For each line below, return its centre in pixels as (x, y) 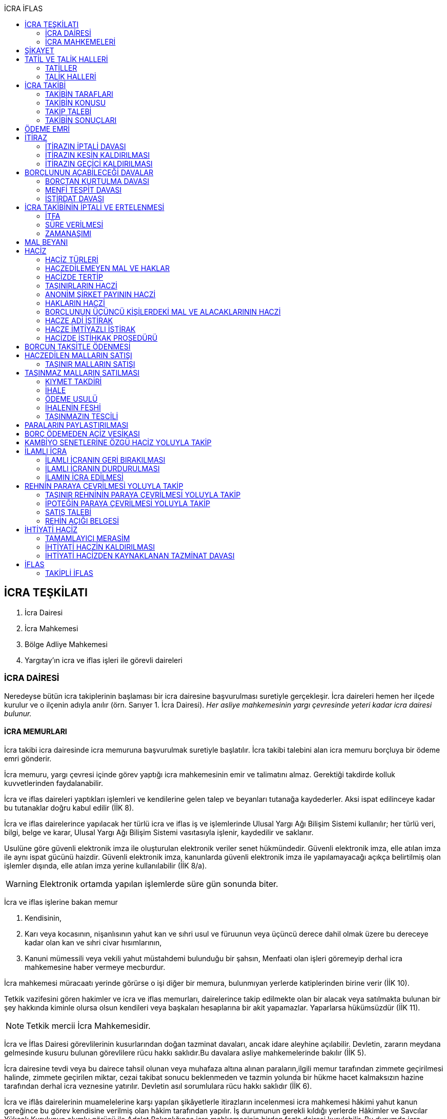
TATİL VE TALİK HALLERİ (66, 59)
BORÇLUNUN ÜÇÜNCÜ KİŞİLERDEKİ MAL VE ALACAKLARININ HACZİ (163, 312)
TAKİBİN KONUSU (76, 103)
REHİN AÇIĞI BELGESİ (82, 521)
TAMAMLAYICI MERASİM (88, 538)
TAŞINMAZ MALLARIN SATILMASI (82, 373)
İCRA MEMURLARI (36, 732)
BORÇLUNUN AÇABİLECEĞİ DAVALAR (89, 172)
